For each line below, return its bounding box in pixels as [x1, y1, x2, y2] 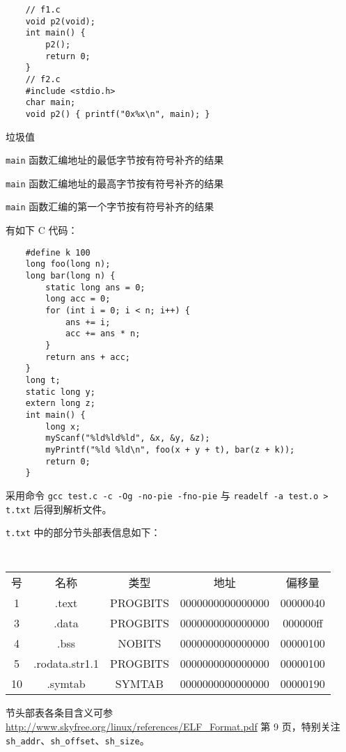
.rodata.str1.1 [33, 655, 99, 672]
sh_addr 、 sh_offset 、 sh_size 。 [6, 733, 150, 747]
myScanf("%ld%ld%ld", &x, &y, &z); [45, 433, 210, 444]
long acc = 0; [45, 294, 111, 304]
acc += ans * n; [65, 329, 141, 339]
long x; [45, 421, 81, 432]
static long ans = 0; [45, 282, 146, 292]
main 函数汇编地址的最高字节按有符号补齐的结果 [6, 175, 224, 190]
